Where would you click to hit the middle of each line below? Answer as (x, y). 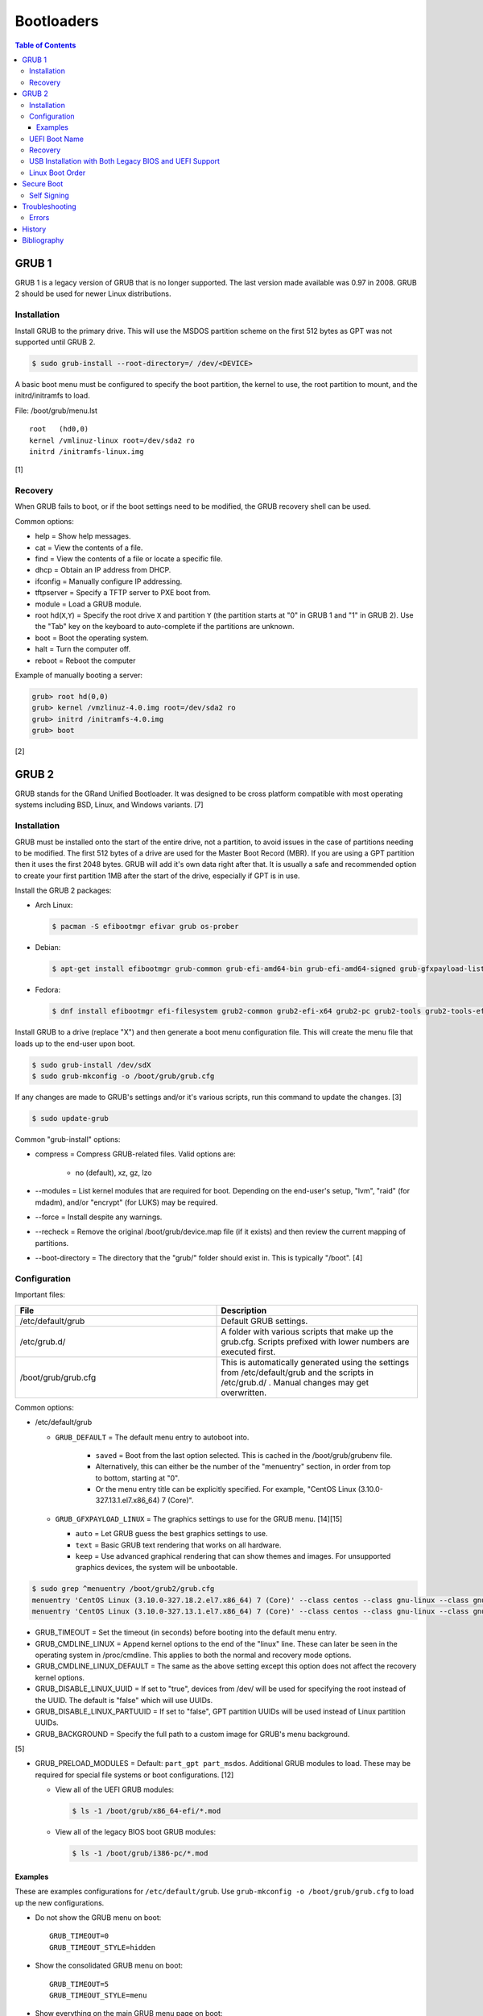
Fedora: (48, 990)
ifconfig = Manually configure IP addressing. (109, 581)
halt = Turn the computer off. (83, 649)
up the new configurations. (60, 1902)
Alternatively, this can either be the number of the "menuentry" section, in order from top (243, 1467)
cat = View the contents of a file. (89, 548)
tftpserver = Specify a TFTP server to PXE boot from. (123, 593)
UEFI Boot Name (57, 139)
